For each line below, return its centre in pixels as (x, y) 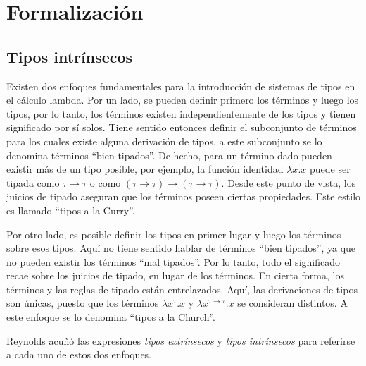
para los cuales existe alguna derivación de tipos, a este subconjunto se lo (164, 141)
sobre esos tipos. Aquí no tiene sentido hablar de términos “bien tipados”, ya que (181, 248)
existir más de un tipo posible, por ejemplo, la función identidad (145, 169)
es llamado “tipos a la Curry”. (71, 210)
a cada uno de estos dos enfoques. (79, 354)
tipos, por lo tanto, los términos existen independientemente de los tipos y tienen (181, 113)
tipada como (33, 182)
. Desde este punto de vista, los (289, 182)
